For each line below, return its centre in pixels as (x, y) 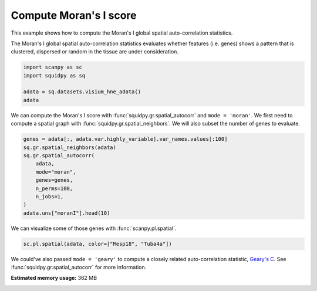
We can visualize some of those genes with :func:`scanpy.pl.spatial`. (94, 228)
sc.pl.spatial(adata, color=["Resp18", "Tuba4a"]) (98, 244)
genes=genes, (54, 180)
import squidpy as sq (54, 75)
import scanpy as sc (53, 67)
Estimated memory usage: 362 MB (54, 278)
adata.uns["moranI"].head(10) (67, 213)
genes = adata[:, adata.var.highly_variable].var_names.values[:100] (125, 139)
